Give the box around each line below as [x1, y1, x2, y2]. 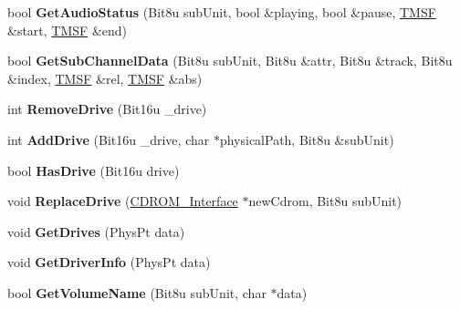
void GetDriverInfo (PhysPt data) [7, 252, 211, 272]
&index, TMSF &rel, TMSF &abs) [7, 68, 203, 88]
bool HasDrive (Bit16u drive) [7, 160, 180, 180]
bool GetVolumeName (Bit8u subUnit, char [7, 283, 267, 302]
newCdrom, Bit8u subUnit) [248, 191, 402, 211]
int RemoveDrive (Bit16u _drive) [7, 99, 207, 118]
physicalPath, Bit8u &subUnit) [219, 129, 394, 149]
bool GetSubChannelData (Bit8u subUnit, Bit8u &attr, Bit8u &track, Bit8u [7, 51, 453, 70]
